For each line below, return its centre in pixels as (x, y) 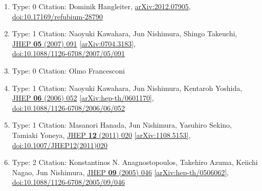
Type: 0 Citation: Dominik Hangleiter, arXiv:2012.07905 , (101, 6)
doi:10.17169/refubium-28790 (57, 16)
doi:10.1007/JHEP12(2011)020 (60, 145)
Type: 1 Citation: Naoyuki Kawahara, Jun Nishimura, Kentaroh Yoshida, (127, 88)
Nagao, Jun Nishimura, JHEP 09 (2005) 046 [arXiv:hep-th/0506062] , (120, 172)
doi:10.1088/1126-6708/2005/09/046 (68, 182)
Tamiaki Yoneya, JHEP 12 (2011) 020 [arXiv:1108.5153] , (101, 135)
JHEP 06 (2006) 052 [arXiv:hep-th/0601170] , (83, 98)
